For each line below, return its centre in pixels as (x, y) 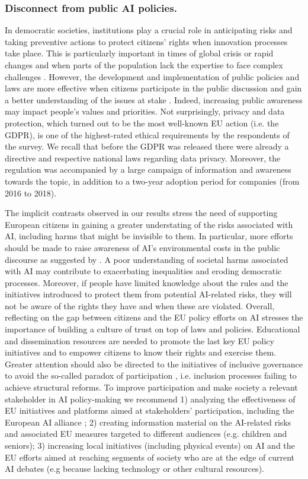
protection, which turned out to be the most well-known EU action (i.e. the (142, 123)
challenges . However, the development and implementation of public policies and (152, 76)
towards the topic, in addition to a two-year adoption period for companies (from (152, 181)
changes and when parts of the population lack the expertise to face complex (144, 65)
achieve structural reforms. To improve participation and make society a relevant (151, 387)
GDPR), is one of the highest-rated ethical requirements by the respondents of (147, 134)
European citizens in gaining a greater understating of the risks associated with (149, 224)
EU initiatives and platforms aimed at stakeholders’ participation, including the (150, 410)
